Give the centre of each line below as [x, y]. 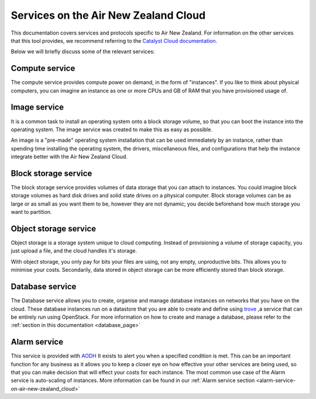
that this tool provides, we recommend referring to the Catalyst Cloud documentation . [114, 40]
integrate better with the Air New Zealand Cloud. [69, 157]
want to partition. [31, 212]
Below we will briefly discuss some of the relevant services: [83, 52]
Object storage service [54, 229]
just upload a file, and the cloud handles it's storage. [74, 251]
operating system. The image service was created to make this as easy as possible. [112, 129]
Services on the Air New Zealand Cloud [108, 15]
